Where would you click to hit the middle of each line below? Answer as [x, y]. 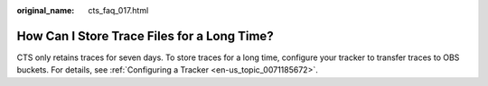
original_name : [46, 10]
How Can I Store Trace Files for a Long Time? [145, 36]
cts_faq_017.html [118, 10]
